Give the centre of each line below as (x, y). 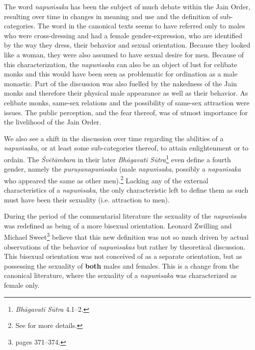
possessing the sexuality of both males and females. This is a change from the (121, 265)
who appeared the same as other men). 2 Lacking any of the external (106, 179)
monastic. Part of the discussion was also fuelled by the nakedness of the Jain (121, 83)
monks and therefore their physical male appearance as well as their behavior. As (126, 93)
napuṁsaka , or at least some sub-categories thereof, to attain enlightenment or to (126, 148)
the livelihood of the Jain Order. (53, 122)
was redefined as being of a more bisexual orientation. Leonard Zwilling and (118, 225)
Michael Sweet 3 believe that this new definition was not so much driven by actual (126, 236)
